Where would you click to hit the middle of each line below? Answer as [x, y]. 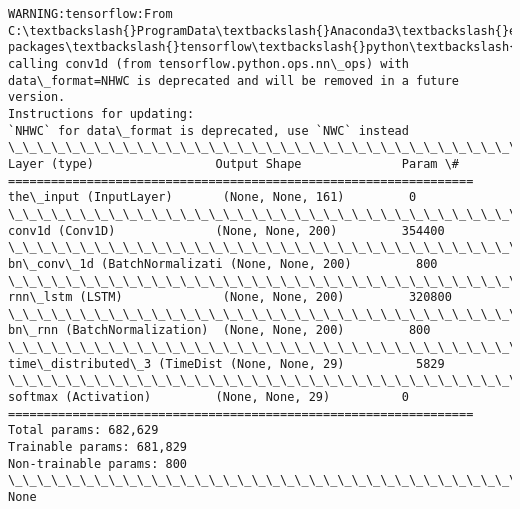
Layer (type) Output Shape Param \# [234, 163]
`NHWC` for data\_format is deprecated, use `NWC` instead [208, 130]
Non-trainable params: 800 [97, 463]
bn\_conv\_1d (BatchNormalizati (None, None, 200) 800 [223, 263]
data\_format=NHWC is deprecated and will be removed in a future [234, 80]
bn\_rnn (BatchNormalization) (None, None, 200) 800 [219, 330]
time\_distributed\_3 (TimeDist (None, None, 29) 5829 [226, 363]
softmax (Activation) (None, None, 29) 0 [208, 397]
